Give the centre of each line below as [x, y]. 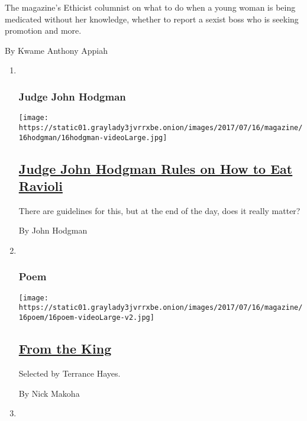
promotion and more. [43, 30]
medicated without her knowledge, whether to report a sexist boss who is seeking [152, 19]
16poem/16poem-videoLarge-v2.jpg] [86, 318]
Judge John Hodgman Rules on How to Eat [156, 168]
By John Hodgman [53, 230]
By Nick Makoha [49, 393]
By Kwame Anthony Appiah [56, 50]
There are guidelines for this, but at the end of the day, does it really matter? [159, 210]
